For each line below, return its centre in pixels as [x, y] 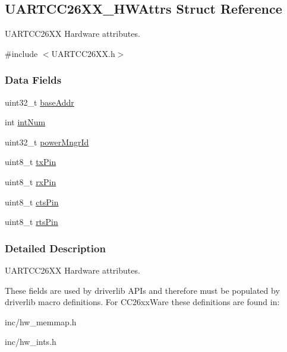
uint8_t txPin [31, 162]
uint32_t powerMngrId [47, 142]
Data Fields [33, 80]
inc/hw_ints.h [31, 342]
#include [21, 53]
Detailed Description [55, 248]
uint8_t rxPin [31, 181]
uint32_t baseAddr [40, 102]
